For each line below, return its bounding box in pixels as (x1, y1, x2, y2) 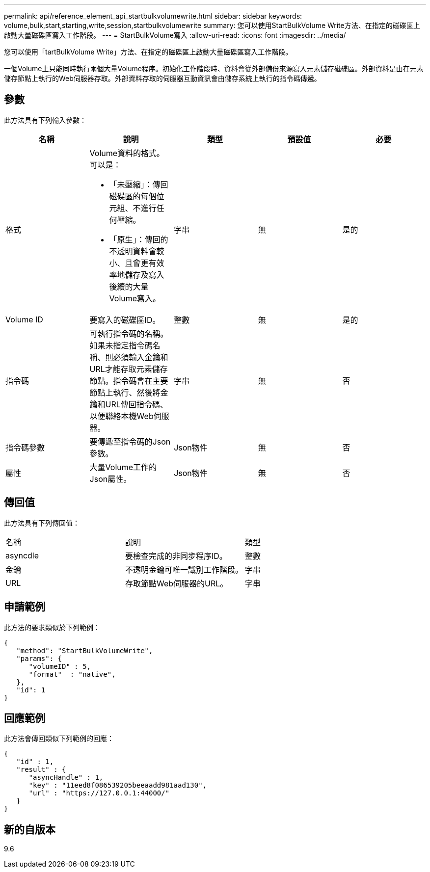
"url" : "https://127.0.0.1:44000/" (28, 789, 170, 797)
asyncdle (5, 550, 39, 560)
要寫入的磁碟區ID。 (89, 315, 161, 325)
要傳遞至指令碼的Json (89, 436, 171, 447)
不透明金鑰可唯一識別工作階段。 (125, 564, 243, 575)
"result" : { (16, 766, 66, 774)
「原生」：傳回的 (109, 234, 168, 244)
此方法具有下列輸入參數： (4, 115, 86, 124)
